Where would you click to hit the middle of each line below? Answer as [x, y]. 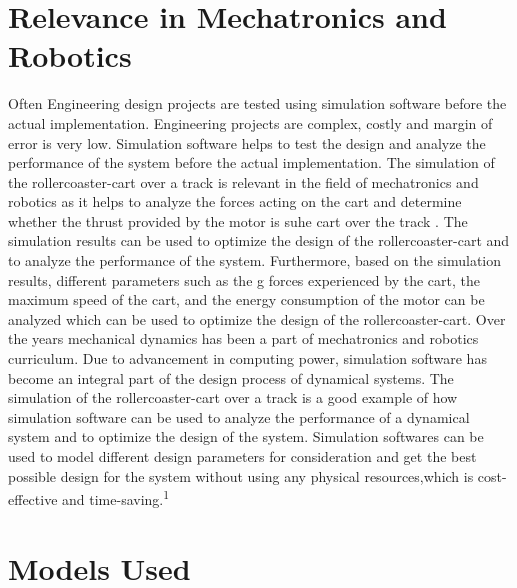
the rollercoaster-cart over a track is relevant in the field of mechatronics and [243, 181]
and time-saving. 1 [116, 497]
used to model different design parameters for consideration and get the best [242, 456]
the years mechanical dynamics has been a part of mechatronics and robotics [243, 338]
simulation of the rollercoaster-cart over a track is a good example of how [233, 397]
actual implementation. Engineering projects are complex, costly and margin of [250, 122]
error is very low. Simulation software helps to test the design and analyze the [247, 142]
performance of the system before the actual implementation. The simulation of [251, 162]
